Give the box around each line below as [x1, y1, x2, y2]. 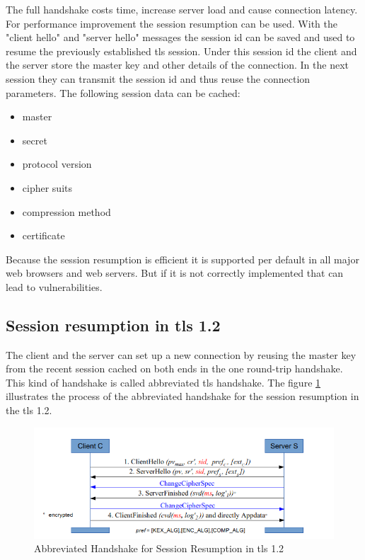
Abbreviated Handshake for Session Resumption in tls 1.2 [34, 541, 284, 556]
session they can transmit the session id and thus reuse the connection [6, 71, 311, 86]
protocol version [22, 156, 92, 171]
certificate [22, 228, 65, 243]
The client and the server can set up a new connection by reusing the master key [6, 347, 357, 362]
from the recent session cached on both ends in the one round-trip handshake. [6, 361, 343, 376]
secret [22, 132, 47, 147]
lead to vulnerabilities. [6, 279, 103, 294]
